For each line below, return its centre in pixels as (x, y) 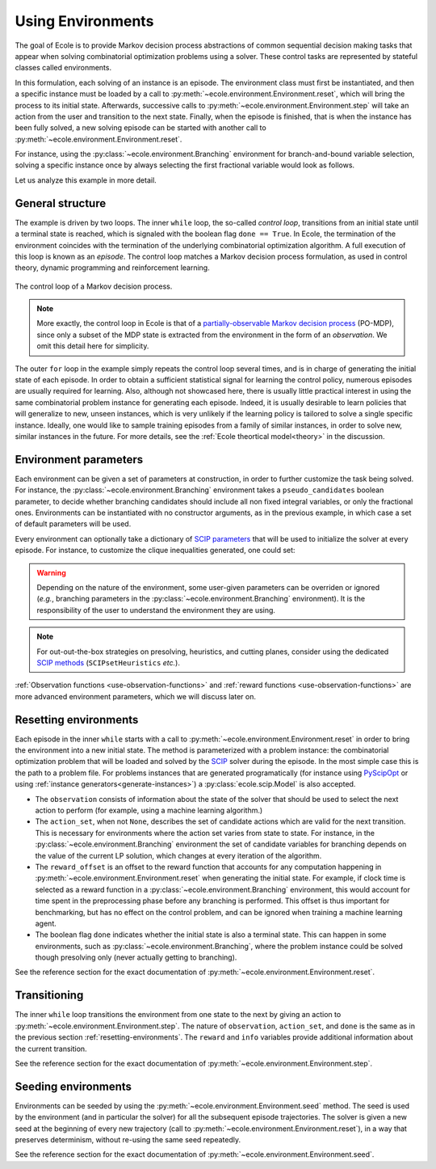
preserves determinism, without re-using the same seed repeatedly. (128, 1140)
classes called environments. (63, 68)
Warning (51, 572)
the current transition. (51, 1049)
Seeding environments (73, 1086)
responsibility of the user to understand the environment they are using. (156, 610)
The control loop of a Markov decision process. (94, 286)
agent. (46, 923)
